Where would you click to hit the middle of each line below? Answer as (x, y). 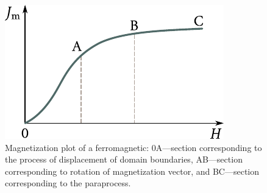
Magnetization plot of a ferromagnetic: (77, 147)
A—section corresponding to (209, 147)
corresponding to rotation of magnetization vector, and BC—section (132, 171)
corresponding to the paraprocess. (68, 183)
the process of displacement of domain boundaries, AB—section (124, 159)
